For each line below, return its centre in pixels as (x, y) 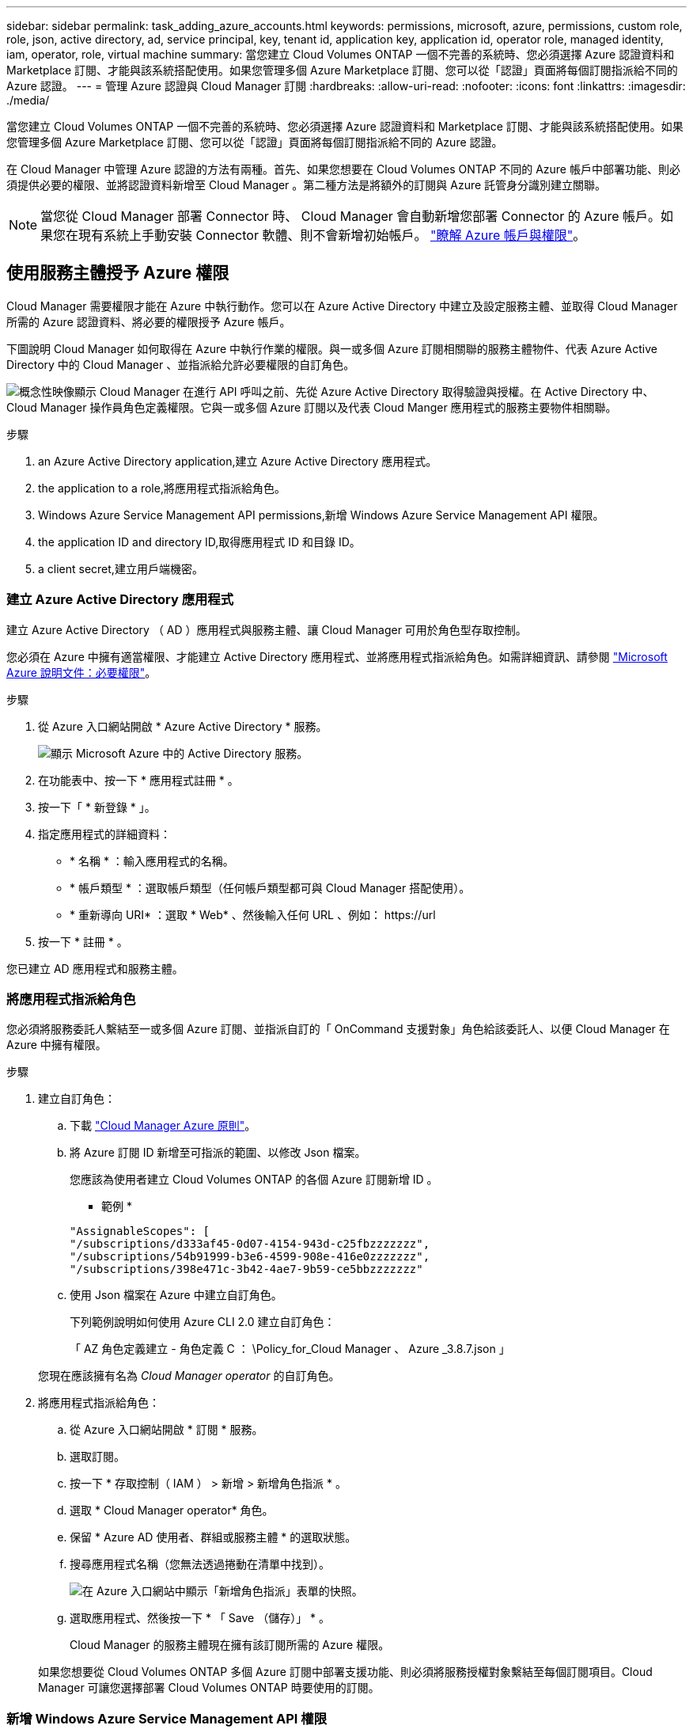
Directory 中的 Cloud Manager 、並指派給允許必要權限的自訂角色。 (181, 364)
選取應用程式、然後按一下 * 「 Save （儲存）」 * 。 (200, 1618)
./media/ (28, 100)
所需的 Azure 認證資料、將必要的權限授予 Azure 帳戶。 (149, 321)
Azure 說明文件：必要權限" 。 (81, 672)
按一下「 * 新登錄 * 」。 (97, 807)
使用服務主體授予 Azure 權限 (118, 273)
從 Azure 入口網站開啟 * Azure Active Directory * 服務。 (183, 726)
